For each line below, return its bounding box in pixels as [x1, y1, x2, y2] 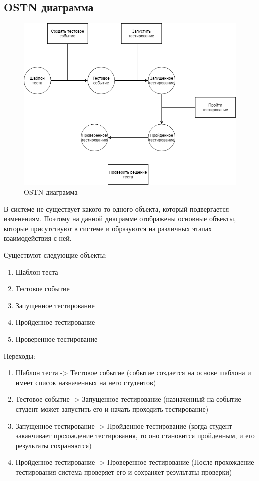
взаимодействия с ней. [4, 233, 72, 243]
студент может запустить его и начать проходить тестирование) [15, 403, 209, 414]
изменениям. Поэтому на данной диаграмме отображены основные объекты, [4, 213, 236, 224]
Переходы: [4, 350, 35, 361]
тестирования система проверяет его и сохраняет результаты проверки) [15, 466, 232, 477]
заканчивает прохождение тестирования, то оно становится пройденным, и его [15, 430, 255, 441]
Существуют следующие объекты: [4, 249, 107, 260]
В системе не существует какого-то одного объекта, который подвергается [4, 203, 229, 214]
